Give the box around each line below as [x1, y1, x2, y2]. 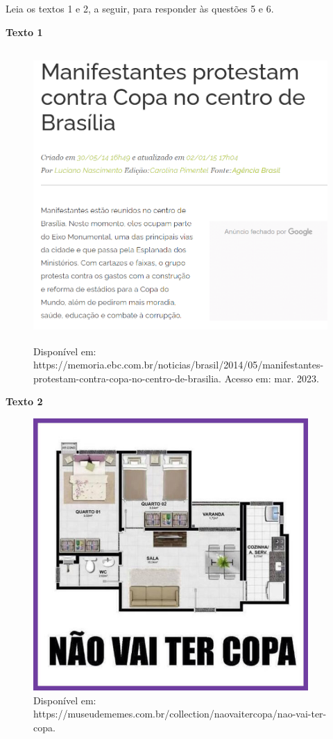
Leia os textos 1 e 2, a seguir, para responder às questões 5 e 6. [6, 1, 274, 15]
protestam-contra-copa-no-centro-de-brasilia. [33, 371, 221, 385]
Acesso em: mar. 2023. [224, 371, 319, 385]
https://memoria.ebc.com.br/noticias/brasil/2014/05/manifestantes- [33, 357, 324, 372]
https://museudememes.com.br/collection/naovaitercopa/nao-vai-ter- [33, 706, 327, 721]
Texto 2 [6, 394, 43, 409]
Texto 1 [6, 24, 43, 39]
